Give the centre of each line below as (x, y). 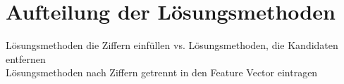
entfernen (26, 58)
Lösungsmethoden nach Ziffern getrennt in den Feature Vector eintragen (162, 72)
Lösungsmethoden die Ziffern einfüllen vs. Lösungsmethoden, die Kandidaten (172, 45)
